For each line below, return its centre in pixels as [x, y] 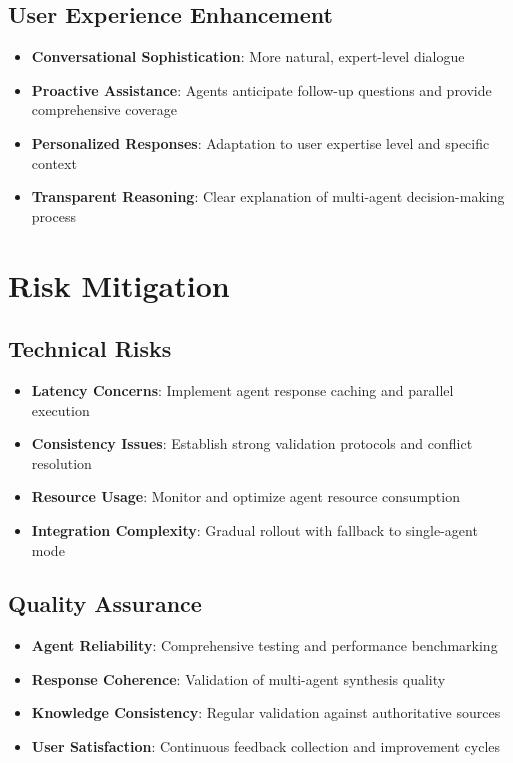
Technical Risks [90, 348]
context [54, 162]
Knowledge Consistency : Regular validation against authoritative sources [266, 712]
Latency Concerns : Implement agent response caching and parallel [242, 389]
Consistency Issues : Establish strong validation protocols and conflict [252, 443]
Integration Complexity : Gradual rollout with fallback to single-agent [254, 529]
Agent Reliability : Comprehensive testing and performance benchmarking [264, 645]
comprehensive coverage [104, 109]
